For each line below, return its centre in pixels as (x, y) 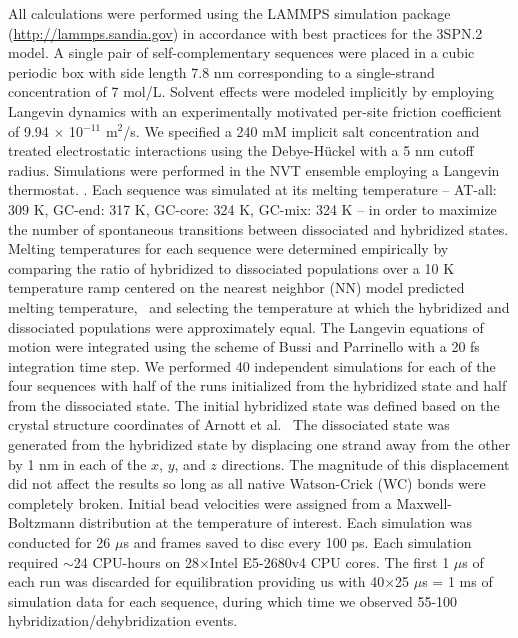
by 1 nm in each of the (77, 463)
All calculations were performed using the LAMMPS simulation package (229, 13)
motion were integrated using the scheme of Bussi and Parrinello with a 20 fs (244, 346)
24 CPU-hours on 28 (136, 561)
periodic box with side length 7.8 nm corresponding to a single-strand (221, 71)
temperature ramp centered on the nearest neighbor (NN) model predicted (236, 287)
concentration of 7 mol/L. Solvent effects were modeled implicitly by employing (251, 91)
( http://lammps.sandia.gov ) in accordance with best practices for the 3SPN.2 (245, 32)
